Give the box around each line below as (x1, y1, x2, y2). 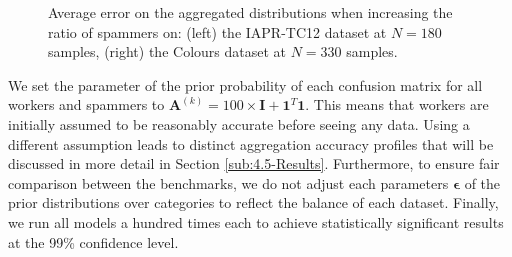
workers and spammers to (8, 94, 165, 115)
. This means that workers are (305, 94, 489, 115)
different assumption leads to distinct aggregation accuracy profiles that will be (8, 133, 494, 154)
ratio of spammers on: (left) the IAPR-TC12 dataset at (48, 21, 387, 42)
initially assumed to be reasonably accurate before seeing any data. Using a (8, 113, 470, 134)
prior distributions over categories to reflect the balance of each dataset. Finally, (8, 192, 499, 213)
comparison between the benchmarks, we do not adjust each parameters (8, 172, 449, 193)
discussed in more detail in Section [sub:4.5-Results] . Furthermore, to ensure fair (8, 153, 500, 174)
